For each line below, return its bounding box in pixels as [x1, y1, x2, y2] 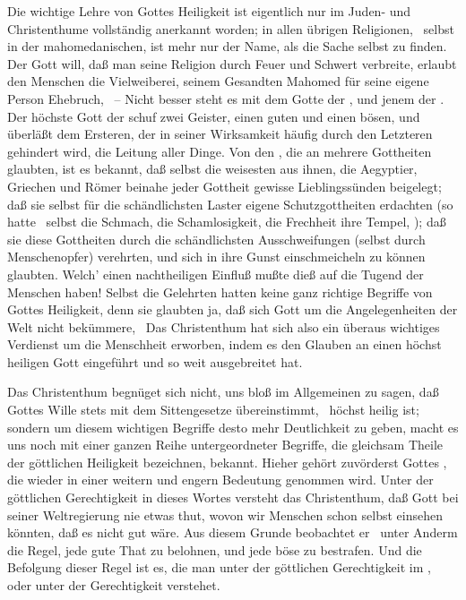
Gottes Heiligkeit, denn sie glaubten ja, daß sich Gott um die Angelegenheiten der [7, 300, 458, 319]
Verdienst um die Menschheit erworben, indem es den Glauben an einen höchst [7, 335, 442, 354]
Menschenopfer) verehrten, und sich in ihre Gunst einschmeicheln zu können [7, 247, 426, 266]
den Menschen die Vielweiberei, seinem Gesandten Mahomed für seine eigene [7, 72, 429, 90]
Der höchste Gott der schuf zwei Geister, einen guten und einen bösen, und [7, 107, 420, 125]
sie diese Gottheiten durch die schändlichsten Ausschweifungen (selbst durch [7, 229, 426, 248]
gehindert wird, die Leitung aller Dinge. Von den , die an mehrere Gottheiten [7, 141, 432, 160]
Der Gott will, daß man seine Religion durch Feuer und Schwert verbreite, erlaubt [7, 54, 457, 73]
